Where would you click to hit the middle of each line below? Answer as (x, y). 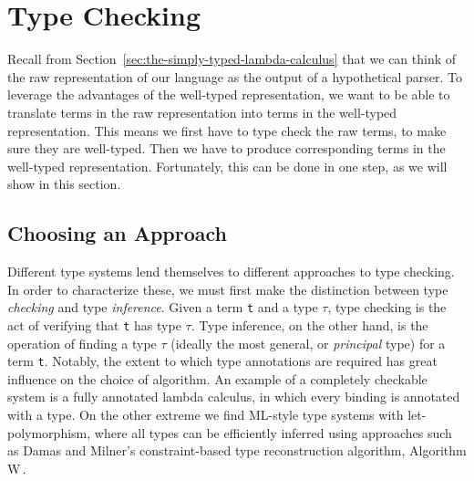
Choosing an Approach (117, 233)
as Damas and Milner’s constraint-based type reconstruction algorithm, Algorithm (237, 450)
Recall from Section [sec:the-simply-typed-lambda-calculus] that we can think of (232, 59)
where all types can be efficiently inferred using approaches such (273, 432)
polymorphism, (49, 432)
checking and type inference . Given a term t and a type (163, 307)
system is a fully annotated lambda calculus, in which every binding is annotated (234, 397)
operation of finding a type (82, 343)
